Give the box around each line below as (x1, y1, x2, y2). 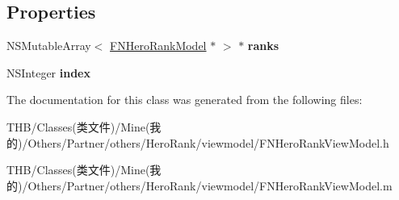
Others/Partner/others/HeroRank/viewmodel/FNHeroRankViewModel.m (27, 177, 393, 194)
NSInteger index (6, 64, 90, 81)
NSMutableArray (6, 37, 91, 54)
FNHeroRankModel (110, 37, 207, 54)
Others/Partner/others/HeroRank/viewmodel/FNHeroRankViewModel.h (27, 134, 389, 151)
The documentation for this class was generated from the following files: (6, 91, 363, 108)
